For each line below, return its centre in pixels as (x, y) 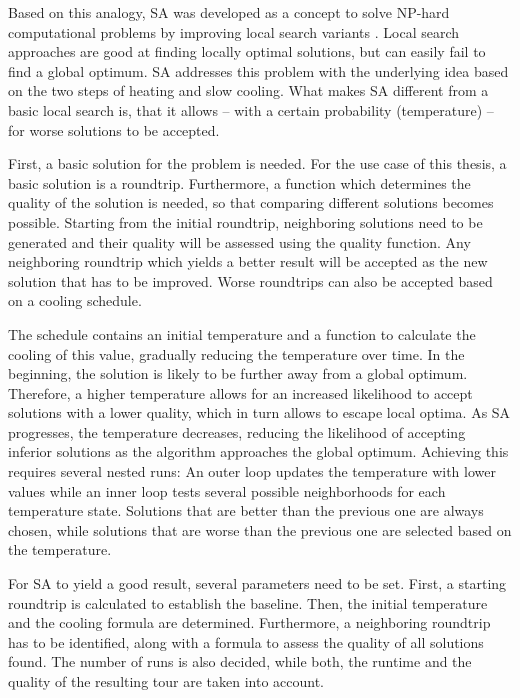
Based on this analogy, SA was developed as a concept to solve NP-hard (229, 12)
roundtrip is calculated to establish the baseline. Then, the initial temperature (248, 602)
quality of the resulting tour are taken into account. (166, 681)
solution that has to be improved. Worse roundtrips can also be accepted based (250, 280)
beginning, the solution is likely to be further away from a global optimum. (238, 373)
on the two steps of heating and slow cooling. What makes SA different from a (248, 90)
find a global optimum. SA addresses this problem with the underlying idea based (258, 70)
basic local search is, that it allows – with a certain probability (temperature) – (251, 109)
